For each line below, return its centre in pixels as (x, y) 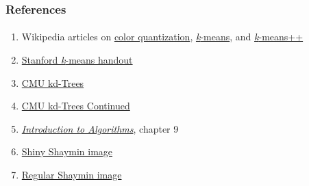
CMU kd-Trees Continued (76, 106)
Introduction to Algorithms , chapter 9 (100, 128)
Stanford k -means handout (77, 60)
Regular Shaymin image (72, 174)
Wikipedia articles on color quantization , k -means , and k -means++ (162, 37)
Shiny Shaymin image (67, 151)
